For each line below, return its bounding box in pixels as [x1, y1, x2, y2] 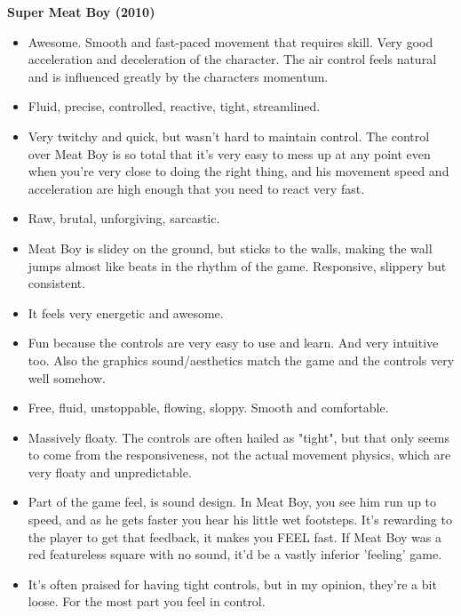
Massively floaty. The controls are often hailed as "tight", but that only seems [28, 428, 449, 446]
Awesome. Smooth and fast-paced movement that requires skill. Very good [28, 32, 433, 51]
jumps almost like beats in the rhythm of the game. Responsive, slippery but [28, 256, 447, 275]
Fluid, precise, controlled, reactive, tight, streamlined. [28, 97, 321, 116]
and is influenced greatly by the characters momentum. [28, 67, 329, 85]
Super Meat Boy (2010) [7, 3, 155, 20]
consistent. [28, 274, 86, 292]
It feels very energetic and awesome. [28, 303, 224, 322]
